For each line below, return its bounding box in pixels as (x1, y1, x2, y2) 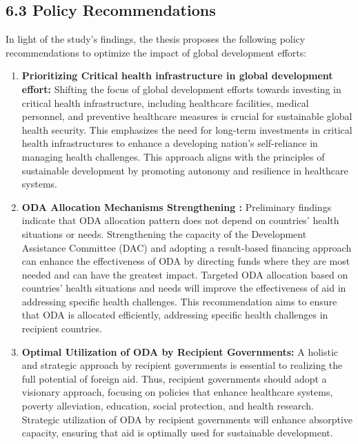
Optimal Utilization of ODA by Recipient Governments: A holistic (21, 344, 339, 359)
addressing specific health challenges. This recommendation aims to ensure (21, 294, 337, 308)
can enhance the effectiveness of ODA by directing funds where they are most (21, 254, 350, 268)
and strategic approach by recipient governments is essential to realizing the (21, 358, 343, 372)
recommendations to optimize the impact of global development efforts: (6, 45, 307, 59)
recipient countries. (21, 321, 102, 336)
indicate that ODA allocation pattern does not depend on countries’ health (21, 213, 339, 228)
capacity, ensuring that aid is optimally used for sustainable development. (21, 425, 333, 440)
